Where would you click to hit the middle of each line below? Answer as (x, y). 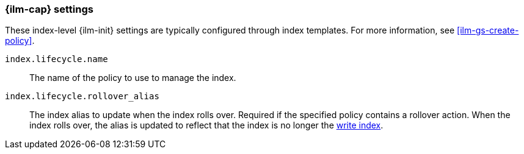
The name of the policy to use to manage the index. (133, 78)
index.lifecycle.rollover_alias (82, 96)
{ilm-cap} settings (49, 9)
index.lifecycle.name (56, 59)
